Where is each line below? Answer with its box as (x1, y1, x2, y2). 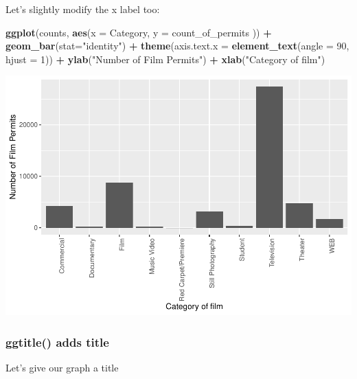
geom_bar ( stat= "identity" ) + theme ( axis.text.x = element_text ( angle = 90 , (5, 38, 349, 53)
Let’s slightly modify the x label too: (5, 2, 160, 16)
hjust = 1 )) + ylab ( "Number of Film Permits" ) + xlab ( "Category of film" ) (5, 51, 325, 66)
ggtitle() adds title (5, 333, 109, 350)
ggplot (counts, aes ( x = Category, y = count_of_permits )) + (5, 25, 272, 39)
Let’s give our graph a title (5, 360, 119, 375)
